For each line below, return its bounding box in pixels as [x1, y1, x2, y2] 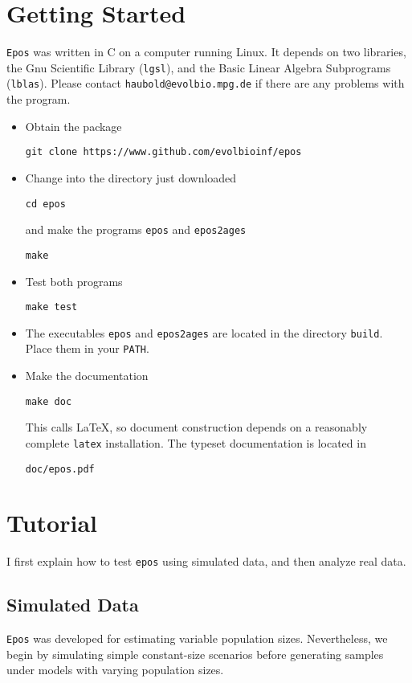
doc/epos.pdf [25, 463, 95, 475]
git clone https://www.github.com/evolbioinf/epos [25, 146, 302, 158]
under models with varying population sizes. [6, 661, 224, 678]
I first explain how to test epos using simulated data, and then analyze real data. [6, 553, 406, 570]
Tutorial [6, 506, 98, 539]
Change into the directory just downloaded [25, 169, 237, 186]
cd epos [25, 198, 66, 210]
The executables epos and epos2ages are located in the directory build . [25, 324, 383, 341]
